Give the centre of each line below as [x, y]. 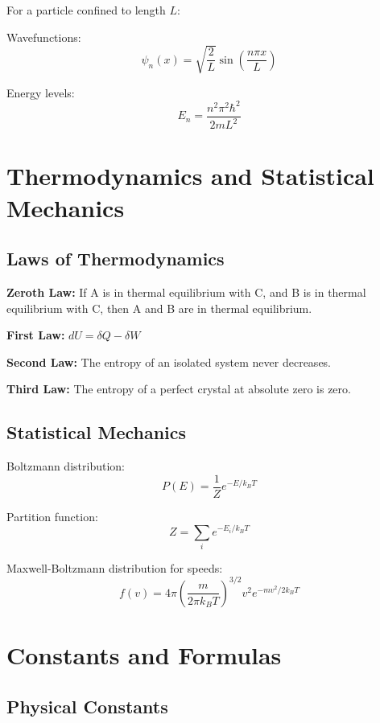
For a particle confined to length [86, 10]
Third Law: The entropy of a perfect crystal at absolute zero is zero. [179, 389]
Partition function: [52, 516]
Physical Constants [87, 706]
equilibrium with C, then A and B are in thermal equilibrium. [159, 308]
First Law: [36, 335]
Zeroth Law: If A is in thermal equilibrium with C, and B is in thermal [186, 292]
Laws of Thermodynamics [116, 259]
